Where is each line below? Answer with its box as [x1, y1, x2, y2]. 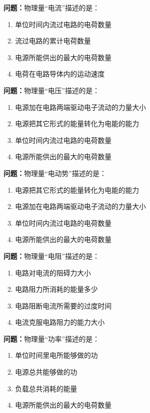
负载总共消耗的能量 [15, 383, 77, 393]
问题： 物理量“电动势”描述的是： [3, 168, 107, 178]
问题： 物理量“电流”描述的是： [3, 2, 100, 12]
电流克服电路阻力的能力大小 [15, 317, 105, 327]
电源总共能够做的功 [15, 367, 77, 377]
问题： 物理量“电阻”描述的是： [3, 250, 100, 261]
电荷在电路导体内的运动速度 [15, 69, 105, 79]
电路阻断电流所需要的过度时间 [15, 300, 112, 310]
